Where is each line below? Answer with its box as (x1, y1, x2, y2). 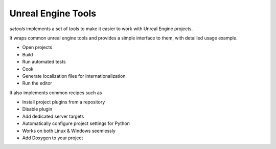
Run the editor (22, 80, 52, 87)
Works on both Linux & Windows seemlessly (22, 127, 116, 134)
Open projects (22, 44, 53, 51)
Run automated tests (22, 59, 66, 65)
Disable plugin (22, 106, 53, 112)
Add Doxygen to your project (22, 135, 83, 141)
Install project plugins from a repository (22, 99, 105, 105)
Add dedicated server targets (22, 113, 84, 119)
